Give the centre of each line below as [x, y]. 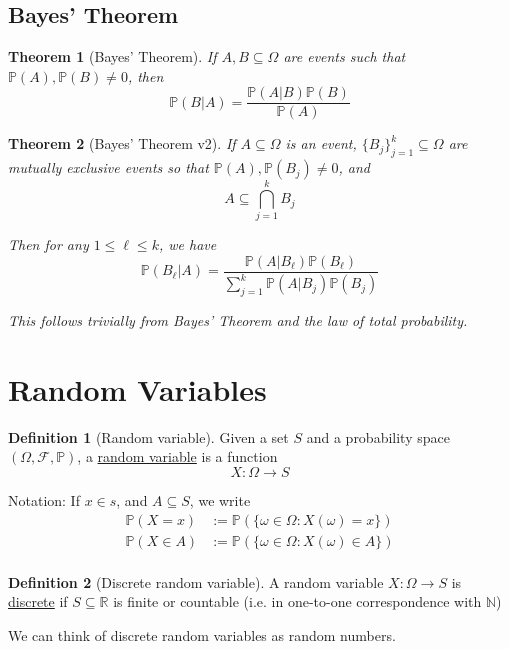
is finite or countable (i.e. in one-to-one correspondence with [297, 601]
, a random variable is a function [177, 456]
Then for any [48, 244]
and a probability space [378, 436]
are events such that [344, 56]
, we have [187, 244]
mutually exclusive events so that [108, 167]
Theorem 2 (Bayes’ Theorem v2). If [122, 143]
